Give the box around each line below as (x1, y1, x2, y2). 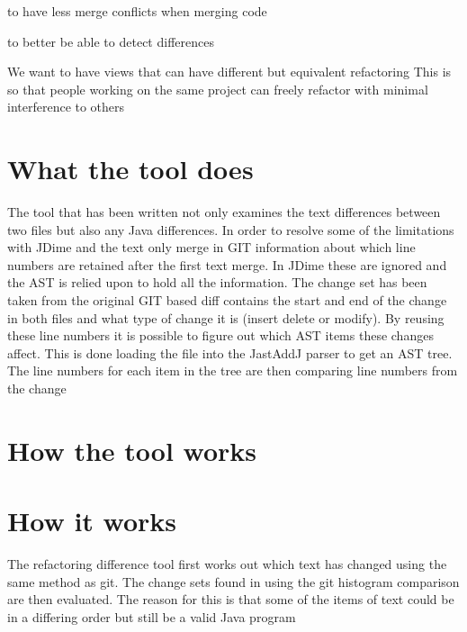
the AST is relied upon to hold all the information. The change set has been (7, 273, 427, 292)
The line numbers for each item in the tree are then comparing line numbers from (7, 361, 458, 380)
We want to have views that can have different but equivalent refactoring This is (7, 62, 452, 81)
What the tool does (7, 150, 254, 187)
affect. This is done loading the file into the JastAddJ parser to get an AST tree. (7, 343, 453, 362)
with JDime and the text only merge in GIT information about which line (7, 238, 416, 257)
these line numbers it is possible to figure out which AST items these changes (7, 326, 434, 345)
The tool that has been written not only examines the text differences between (7, 203, 441, 221)
